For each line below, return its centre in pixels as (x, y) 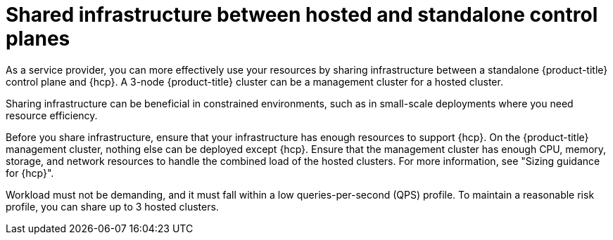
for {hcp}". (30, 173)
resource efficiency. (52, 115)
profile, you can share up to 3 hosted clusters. (112, 206)
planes (38, 39)
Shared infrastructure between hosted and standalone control (302, 15)
